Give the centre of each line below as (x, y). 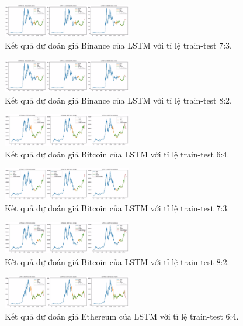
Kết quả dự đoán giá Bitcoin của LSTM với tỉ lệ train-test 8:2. (117, 261)
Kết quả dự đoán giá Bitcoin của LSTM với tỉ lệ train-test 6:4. (117, 154)
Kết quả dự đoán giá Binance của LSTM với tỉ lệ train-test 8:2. (119, 100)
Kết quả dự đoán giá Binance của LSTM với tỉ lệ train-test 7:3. (119, 45)
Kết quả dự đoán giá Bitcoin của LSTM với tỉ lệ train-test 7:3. (117, 207)
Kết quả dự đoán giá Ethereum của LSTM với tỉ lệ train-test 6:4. (122, 316)
